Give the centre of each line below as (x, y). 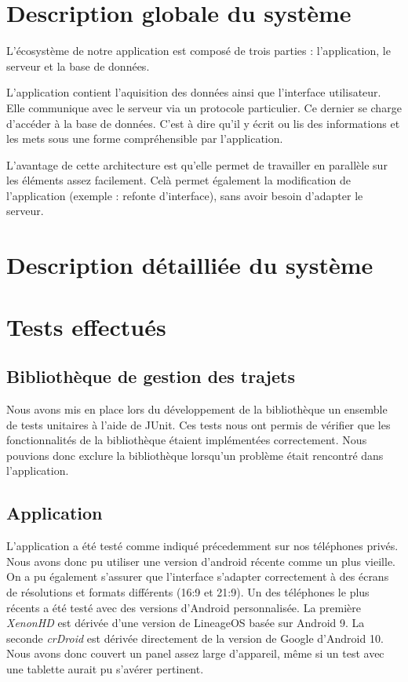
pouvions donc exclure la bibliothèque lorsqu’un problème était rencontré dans (195, 455)
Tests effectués (86, 326)
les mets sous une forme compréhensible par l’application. (145, 139)
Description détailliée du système (190, 265)
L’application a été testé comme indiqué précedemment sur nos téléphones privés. (202, 546)
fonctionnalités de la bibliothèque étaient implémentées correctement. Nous (187, 440)
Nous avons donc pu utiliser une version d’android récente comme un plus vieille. (201, 561)
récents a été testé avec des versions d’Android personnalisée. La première (184, 607)
